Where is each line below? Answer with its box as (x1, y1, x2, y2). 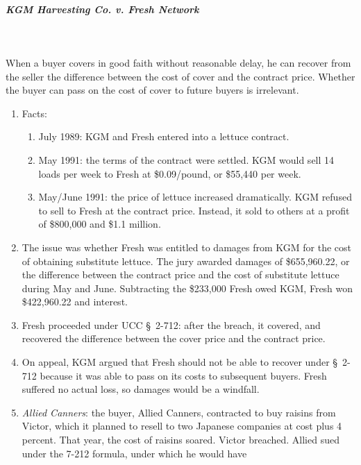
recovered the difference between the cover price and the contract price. (22, 331, 326, 346)
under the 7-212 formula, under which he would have (22, 446, 247, 460)
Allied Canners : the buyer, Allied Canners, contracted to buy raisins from (22, 405, 336, 419)
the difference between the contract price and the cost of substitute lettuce (22, 267, 339, 282)
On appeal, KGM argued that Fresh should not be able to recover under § (22, 355, 338, 369)
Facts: (22, 105, 47, 120)
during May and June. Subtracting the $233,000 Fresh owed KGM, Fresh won (22, 280, 353, 295)
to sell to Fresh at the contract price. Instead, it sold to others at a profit (38, 203, 350, 217)
